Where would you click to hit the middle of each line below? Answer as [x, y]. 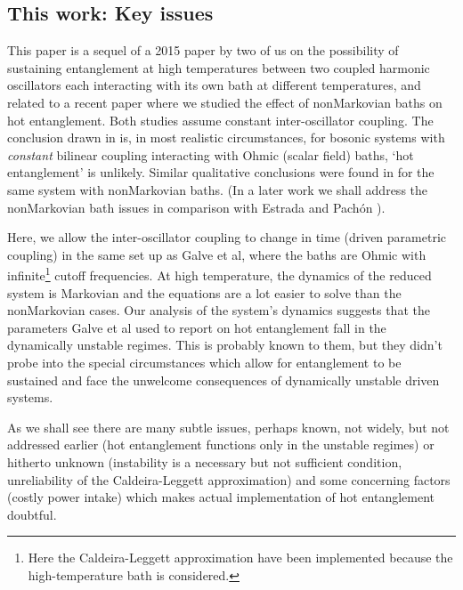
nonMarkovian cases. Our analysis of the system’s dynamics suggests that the [219, 310]
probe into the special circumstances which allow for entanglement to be [204, 362]
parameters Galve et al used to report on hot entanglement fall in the [197, 327]
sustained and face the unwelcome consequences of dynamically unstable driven [223, 380]
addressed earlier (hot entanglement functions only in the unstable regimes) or [221, 445]
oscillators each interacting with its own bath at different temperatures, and [214, 85]
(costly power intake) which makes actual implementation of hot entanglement [221, 497]
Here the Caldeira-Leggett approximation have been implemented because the [240, 558]
